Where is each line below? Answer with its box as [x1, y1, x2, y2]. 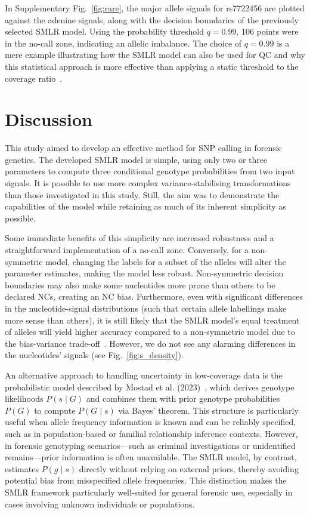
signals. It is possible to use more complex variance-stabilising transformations [5, 177, 291, 189]
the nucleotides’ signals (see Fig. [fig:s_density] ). [5, 349, 184, 361]
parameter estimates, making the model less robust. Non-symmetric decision [5, 267, 284, 279]
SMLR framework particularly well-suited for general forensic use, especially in [5, 485, 293, 498]
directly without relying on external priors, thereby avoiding [79, 462, 299, 475]
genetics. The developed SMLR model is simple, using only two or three [5, 153, 268, 165]
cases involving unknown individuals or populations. [5, 497, 195, 510]
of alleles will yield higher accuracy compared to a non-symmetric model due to [5, 325, 295, 338]
